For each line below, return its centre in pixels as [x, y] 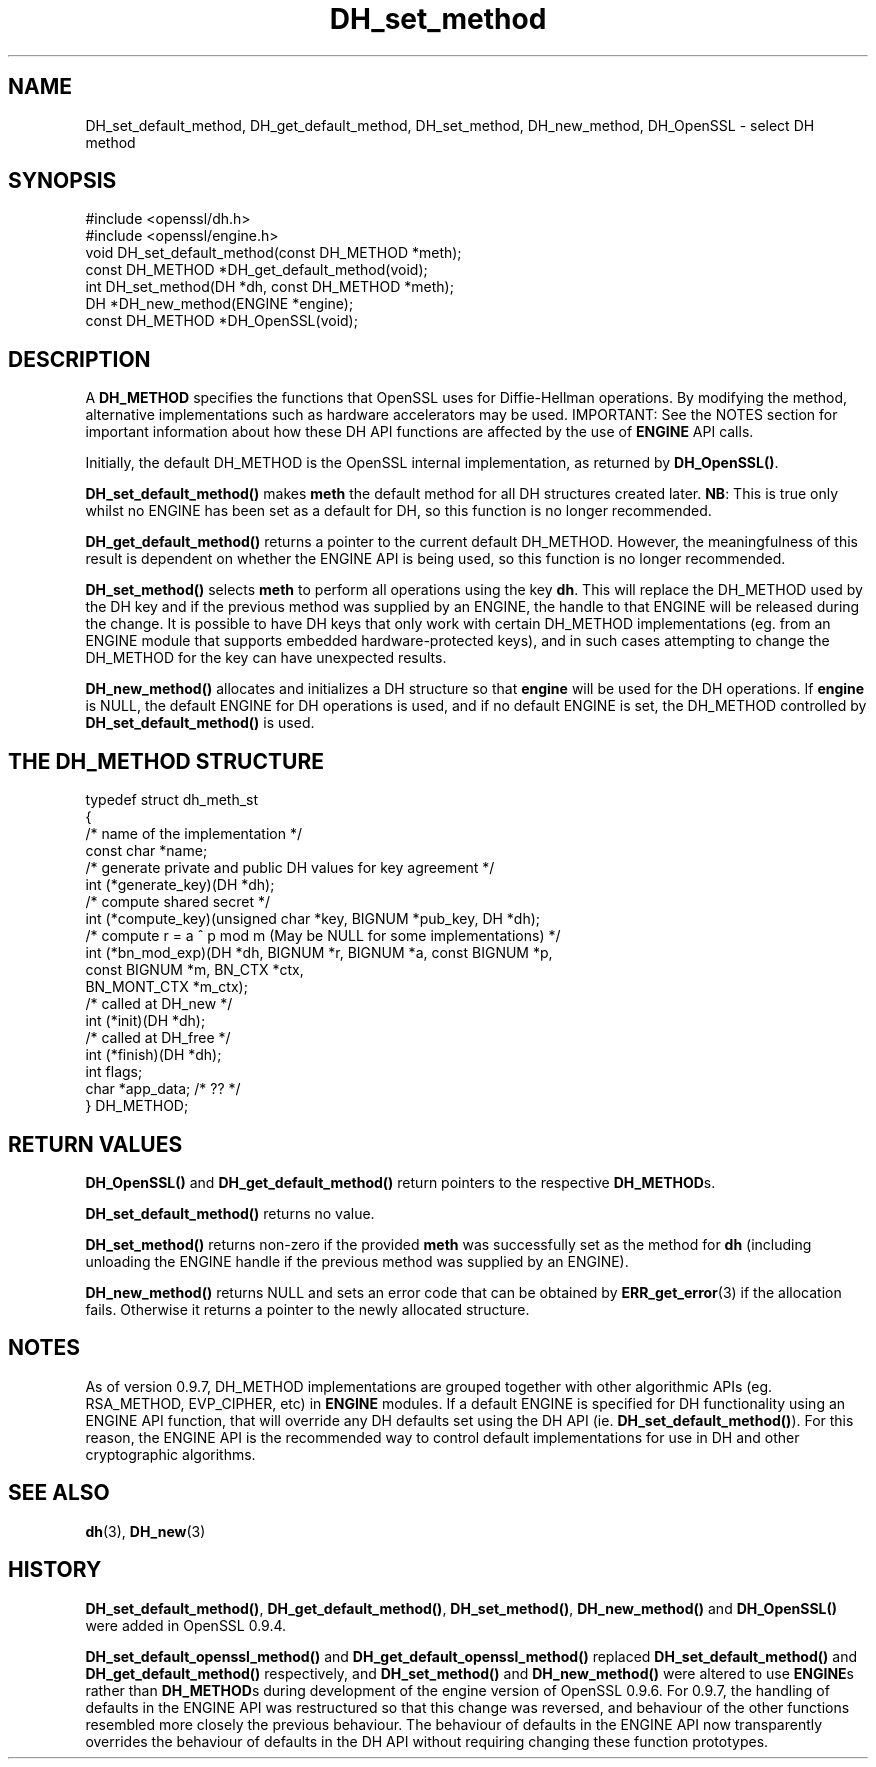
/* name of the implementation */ [193, 834]
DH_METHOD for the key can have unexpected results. [266, 658]
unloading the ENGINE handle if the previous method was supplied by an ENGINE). [357, 1261]
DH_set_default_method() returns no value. [230, 1213]
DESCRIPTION [79, 359]
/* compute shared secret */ [178, 902]
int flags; [114, 1072]
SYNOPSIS [62, 181]
